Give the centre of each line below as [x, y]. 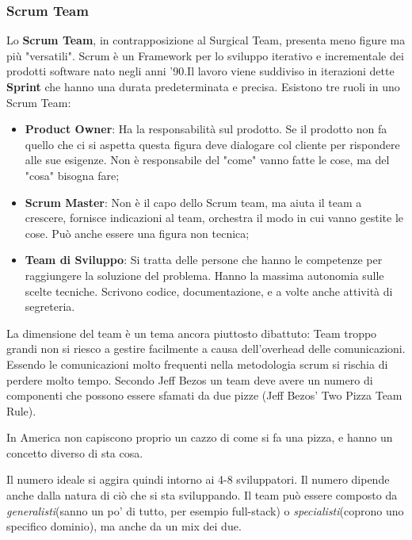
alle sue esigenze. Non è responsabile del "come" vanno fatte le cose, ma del [207, 160]
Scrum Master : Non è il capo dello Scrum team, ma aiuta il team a [193, 202]
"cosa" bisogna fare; [72, 175]
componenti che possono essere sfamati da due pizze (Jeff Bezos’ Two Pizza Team [204, 395]
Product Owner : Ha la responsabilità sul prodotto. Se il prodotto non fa [206, 129]
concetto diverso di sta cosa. [75, 452]
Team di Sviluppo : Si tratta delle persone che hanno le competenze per [204, 260]
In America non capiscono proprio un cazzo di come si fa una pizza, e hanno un [200, 437]
